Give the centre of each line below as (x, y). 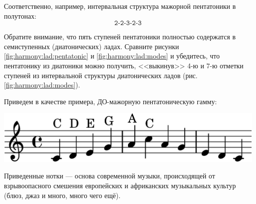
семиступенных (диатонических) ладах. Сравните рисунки (92, 46)
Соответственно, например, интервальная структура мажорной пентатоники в (120, 6)
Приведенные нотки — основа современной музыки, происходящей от (110, 176)
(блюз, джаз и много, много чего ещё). (62, 195)
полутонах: (20, 15)
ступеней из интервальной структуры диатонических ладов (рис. (101, 75)
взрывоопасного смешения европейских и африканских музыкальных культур (120, 186)
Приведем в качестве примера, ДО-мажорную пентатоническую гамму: (111, 101)
